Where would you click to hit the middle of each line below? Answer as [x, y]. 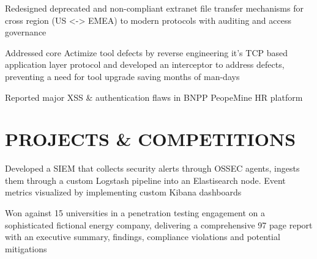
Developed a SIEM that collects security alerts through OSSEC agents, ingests [152, 168]
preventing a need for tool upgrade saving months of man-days [122, 76]
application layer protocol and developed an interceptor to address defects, [145, 64]
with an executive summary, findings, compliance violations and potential [143, 237]
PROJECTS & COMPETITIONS [151, 139]
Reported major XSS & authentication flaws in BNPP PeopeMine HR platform [154, 97]
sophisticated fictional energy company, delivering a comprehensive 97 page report [159, 224]
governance [26, 32]
